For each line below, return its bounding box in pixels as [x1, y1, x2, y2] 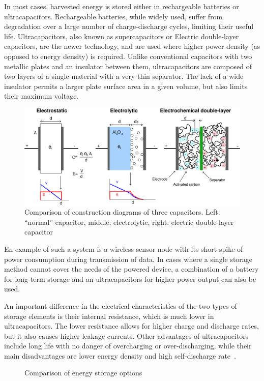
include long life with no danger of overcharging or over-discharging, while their [4, 340, 252, 351]
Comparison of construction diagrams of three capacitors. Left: [24, 207, 220, 217]
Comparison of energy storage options [24, 367, 142, 378]
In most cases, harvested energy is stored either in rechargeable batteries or [4, 1, 239, 11]
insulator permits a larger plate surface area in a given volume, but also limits [4, 80, 248, 91]
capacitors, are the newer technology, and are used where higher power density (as [4, 41, 260, 51]
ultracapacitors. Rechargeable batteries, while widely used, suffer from [4, 11, 223, 21]
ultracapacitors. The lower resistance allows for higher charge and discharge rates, [4, 320, 259, 331]
